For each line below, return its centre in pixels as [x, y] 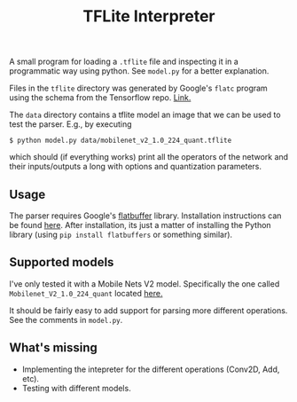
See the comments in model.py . [66, 319]
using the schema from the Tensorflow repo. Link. [100, 98]
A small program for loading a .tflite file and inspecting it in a [124, 62]
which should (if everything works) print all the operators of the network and [149, 157]
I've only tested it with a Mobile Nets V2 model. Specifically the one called [145, 284]
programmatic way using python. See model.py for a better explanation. [139, 71]
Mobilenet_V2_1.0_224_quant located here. [86, 293]
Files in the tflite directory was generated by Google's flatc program [138, 88]
